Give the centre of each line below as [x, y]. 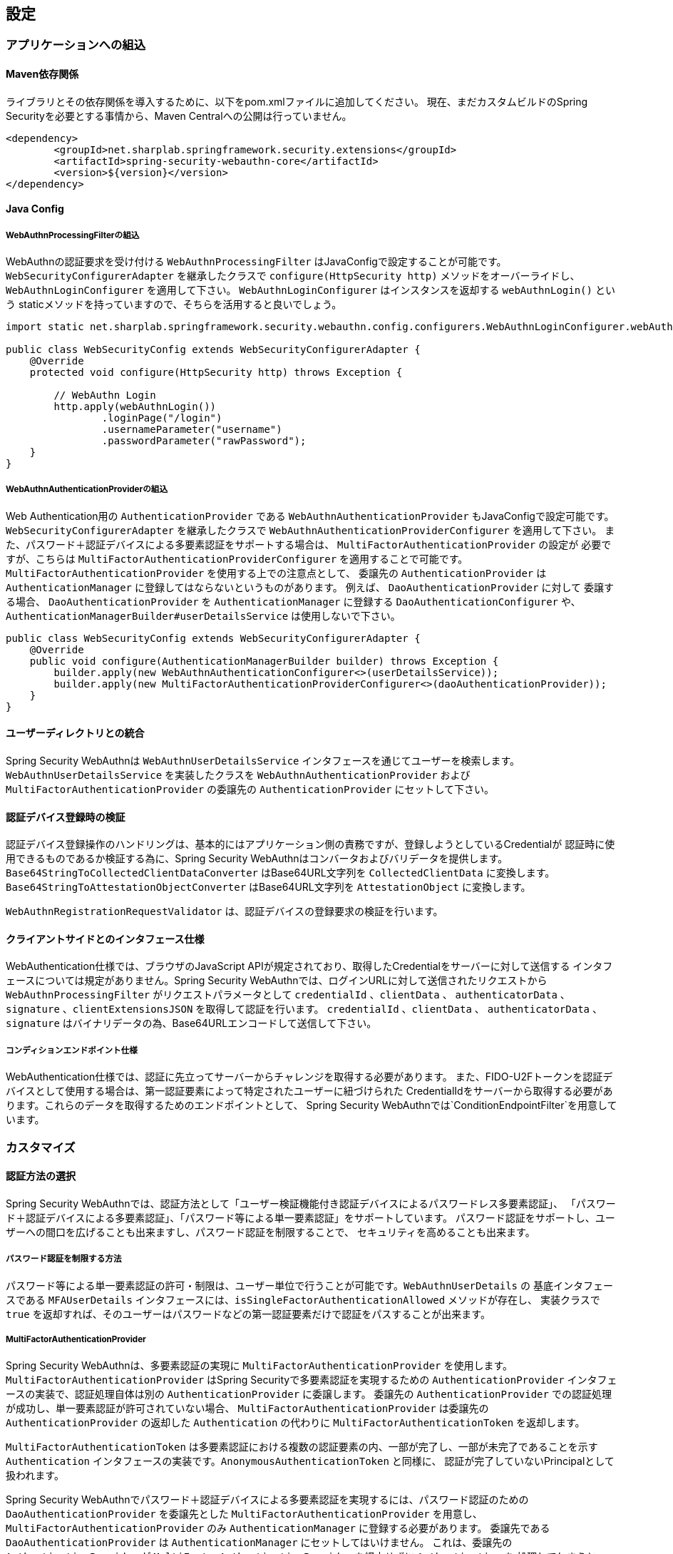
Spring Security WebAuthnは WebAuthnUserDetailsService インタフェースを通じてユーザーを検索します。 [263, 761]
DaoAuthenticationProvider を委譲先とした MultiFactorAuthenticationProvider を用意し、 [244, 1514]
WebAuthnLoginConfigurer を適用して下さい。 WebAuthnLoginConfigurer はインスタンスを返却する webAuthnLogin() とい [310, 290]
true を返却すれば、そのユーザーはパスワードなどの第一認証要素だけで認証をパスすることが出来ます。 [248, 1314]
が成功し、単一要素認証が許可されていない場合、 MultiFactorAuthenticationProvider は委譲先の [247, 1409]
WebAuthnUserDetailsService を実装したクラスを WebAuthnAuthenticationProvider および [238, 775]
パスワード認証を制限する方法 [64, 1259]
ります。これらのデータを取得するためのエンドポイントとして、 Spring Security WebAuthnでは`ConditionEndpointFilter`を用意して [312, 1105]
